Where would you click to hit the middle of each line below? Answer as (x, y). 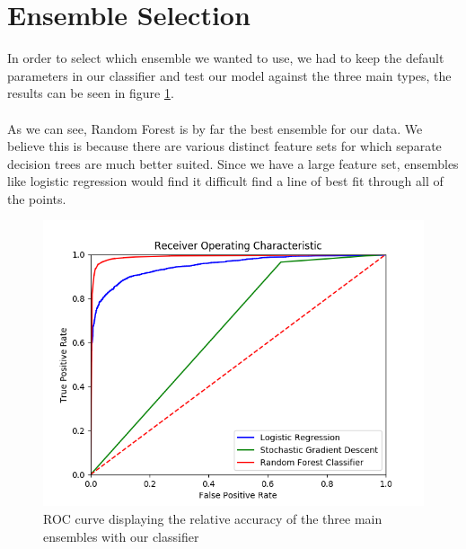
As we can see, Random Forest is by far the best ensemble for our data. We (215, 128)
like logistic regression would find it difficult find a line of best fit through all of (225, 181)
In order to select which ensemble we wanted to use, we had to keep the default (226, 58)
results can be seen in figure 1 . (91, 93)
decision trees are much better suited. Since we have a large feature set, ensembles (233, 163)
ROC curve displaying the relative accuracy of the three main (213, 519)
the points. (37, 198)
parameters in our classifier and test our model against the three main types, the (229, 75)
